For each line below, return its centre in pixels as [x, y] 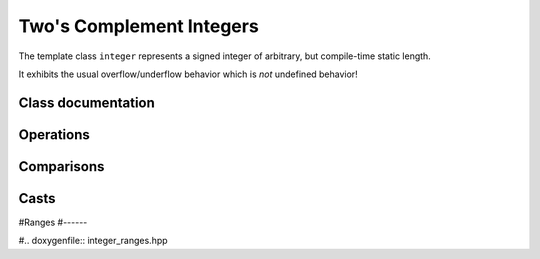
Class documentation [86, 102]
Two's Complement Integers [138, 26]
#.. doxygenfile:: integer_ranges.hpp [93, 241]
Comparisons [61, 166]
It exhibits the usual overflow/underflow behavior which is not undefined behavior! [188, 74]
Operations [54, 134]
